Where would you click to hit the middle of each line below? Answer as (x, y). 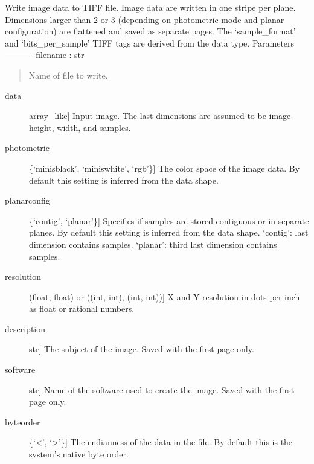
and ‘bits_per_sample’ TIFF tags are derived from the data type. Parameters (150, 43)
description (25, 328)
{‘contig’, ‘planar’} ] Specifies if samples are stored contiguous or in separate (169, 220)
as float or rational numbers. (82, 308)
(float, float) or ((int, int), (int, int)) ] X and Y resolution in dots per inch (165, 296)
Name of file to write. (68, 75)
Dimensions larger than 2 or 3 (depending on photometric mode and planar (145, 19)
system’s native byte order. (79, 454)
